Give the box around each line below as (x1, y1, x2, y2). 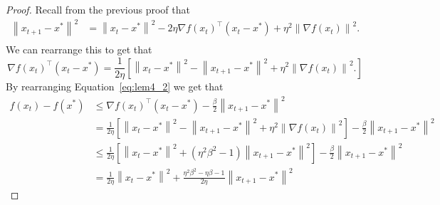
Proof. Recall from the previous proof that (6, 2, 190, 16)
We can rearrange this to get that (6, 42, 152, 57)
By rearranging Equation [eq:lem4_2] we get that (6, 79, 224, 94)
